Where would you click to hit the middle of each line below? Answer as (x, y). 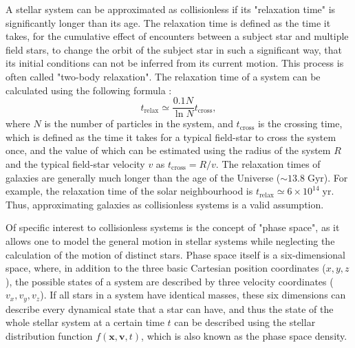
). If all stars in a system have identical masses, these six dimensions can (193, 295)
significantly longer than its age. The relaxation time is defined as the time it (168, 22)
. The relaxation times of (268, 164)
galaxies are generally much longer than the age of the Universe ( (143, 177)
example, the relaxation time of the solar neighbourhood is (129, 191)
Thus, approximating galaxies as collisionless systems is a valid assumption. (165, 204)
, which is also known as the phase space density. (244, 335)
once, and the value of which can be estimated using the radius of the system (168, 150)
